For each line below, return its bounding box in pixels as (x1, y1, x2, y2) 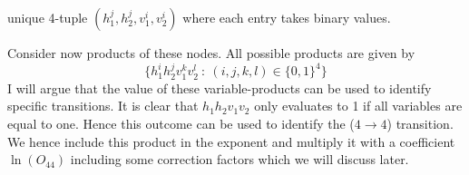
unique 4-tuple (7, 8, 88, 26)
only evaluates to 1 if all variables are (254, 96, 463, 115)
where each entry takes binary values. (182, 8, 391, 26)
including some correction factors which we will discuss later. (70, 150, 409, 169)
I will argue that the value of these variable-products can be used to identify (7, 78, 432, 97)
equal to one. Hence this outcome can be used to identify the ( (7, 114, 355, 133)
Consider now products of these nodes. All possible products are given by (7, 44, 415, 62)
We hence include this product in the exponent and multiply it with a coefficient (7, 131, 455, 151)
